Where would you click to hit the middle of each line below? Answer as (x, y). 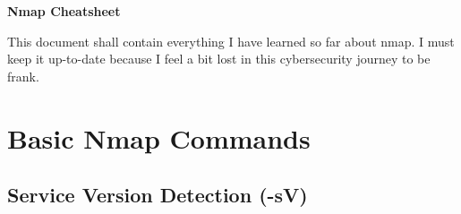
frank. (23, 76)
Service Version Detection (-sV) (158, 195)
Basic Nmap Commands (159, 137)
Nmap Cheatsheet (64, 11)
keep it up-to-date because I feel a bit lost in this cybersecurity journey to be (219, 59)
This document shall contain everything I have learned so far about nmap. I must (231, 41)
